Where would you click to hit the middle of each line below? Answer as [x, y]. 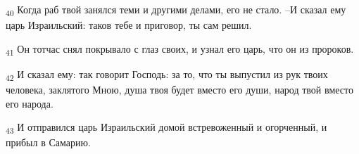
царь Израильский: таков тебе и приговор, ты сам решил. [129, 25]
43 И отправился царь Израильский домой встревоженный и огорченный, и [166, 128]
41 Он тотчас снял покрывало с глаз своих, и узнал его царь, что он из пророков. [180, 49]
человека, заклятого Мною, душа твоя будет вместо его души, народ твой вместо [179, 89]
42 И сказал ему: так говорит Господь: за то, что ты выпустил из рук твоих [167, 75]
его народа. [30, 103]
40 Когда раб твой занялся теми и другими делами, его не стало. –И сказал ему [176, 10]
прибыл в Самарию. [48, 142]
